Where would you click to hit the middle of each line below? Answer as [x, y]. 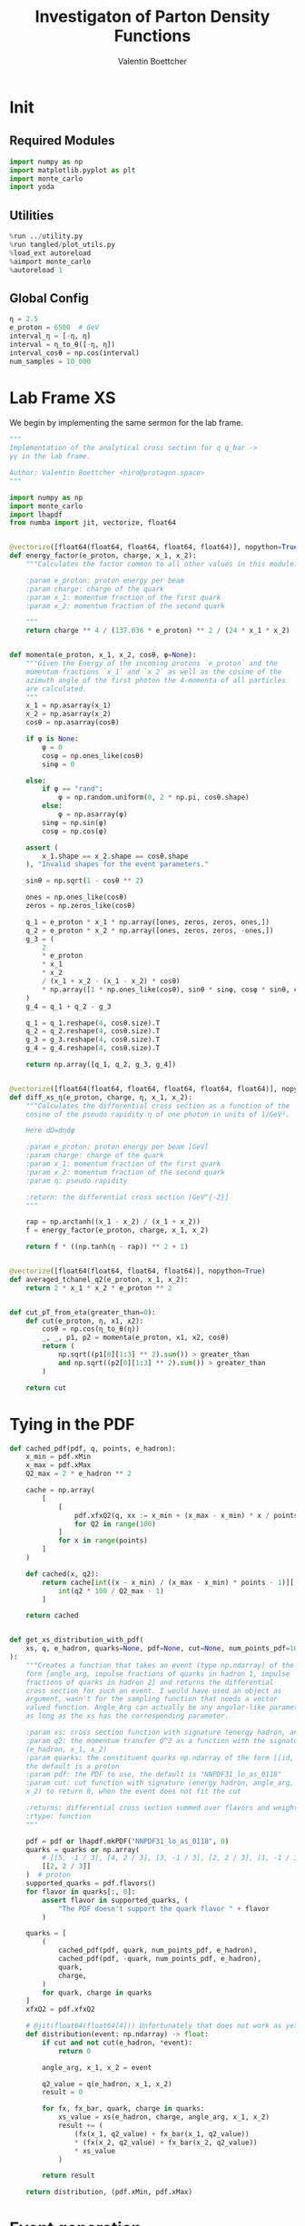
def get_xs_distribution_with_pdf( [77, 1640]
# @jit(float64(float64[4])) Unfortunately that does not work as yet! [164, 2026]
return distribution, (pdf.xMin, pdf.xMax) [109, 2192]
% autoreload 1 [36, 270]
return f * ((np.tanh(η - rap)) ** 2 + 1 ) [107, 1247]
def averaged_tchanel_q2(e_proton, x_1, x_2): [99, 1279]
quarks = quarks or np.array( [83, 1849]
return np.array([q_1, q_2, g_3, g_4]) [101, 1065]
